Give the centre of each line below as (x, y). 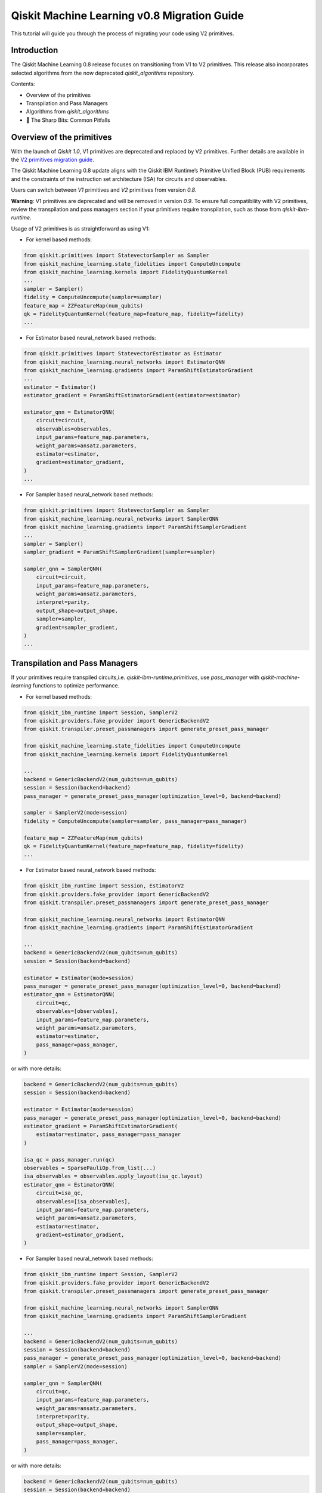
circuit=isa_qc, (60, 1193)
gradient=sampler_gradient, (77, 627)
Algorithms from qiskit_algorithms (67, 112)
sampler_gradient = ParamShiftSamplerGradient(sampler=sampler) (120, 552)
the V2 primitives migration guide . (53, 160)
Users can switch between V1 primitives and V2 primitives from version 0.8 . (104, 190)
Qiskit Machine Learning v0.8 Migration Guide (128, 16)
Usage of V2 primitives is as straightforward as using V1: (80, 228)
